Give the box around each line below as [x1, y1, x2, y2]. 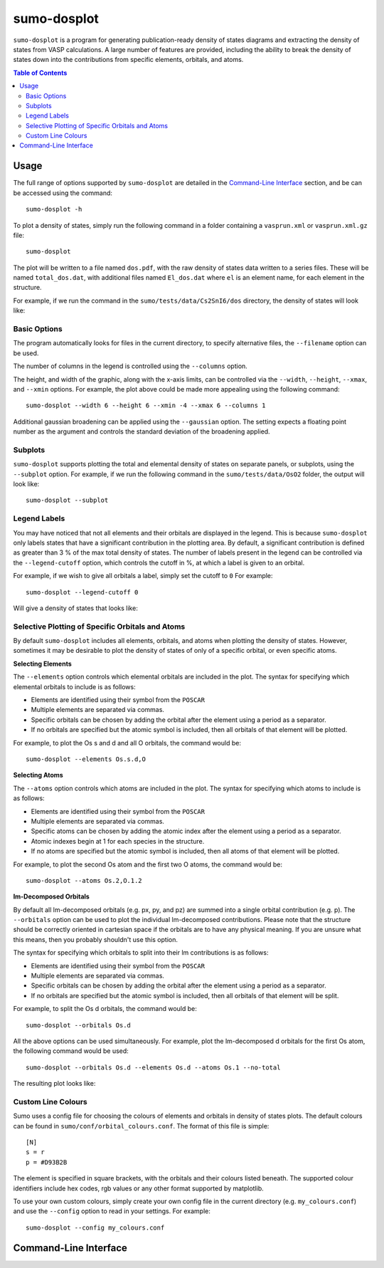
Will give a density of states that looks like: [13, 604, 138, 612]
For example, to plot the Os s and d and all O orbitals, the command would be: [13, 738, 242, 747]
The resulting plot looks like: [13, 1079, 96, 1088]
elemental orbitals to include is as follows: [13, 682, 136, 691]
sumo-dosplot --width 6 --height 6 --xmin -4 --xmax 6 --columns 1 [26, 402, 266, 409]
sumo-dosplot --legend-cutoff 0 [26, 588, 139, 596]
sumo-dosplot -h [26, 205, 82, 214]
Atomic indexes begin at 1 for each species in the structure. [31, 837, 205, 845]
